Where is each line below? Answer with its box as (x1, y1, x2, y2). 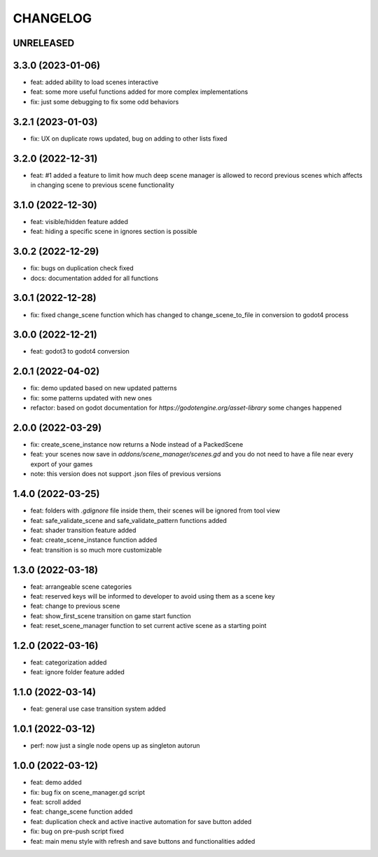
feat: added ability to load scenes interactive (30, 78, 159, 87)
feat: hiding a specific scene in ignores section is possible (30, 228, 197, 236)
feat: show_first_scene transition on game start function (30, 611, 192, 620)
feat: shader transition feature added (30, 526, 136, 534)
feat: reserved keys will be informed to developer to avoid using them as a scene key (30, 592, 276, 600)
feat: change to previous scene (30, 602, 120, 611)
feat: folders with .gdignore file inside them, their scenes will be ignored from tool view (30, 506, 280, 515)
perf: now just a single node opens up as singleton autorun (30, 741, 200, 750)
